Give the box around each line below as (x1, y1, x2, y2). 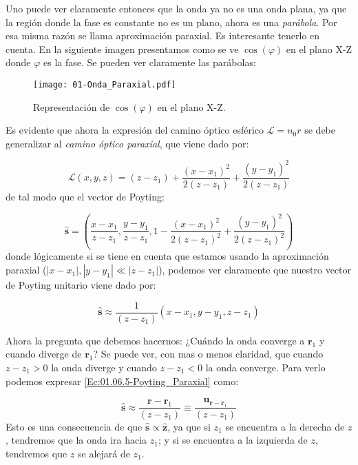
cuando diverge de (6, 347, 82, 361)
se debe (304, 123, 335, 137)
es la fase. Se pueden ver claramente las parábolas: (43, 55, 256, 70)
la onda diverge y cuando (51, 360, 157, 374)
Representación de (33, 99, 110, 114)
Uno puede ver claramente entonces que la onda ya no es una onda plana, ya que (6, 1, 347, 15)
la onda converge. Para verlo (205, 360, 326, 374)
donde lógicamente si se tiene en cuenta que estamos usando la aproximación (6, 249, 329, 263)
